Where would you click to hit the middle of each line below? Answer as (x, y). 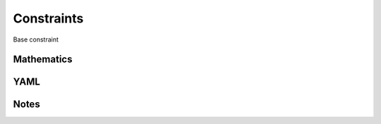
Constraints (48, 18)
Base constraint (36, 39)
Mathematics (43, 60)
